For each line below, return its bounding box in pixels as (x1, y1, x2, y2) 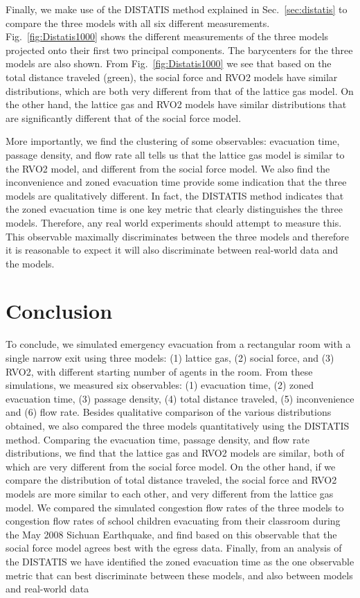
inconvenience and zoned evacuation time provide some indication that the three (6, 175, 347, 189)
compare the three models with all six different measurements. (6, 15, 270, 30)
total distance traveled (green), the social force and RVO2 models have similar (6, 69, 338, 84)
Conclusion (6, 297, 113, 325)
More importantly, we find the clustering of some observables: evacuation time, (6, 134, 340, 148)
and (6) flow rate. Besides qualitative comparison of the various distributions (6, 405, 332, 419)
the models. (6, 256, 55, 270)
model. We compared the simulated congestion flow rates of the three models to (6, 500, 344, 514)
